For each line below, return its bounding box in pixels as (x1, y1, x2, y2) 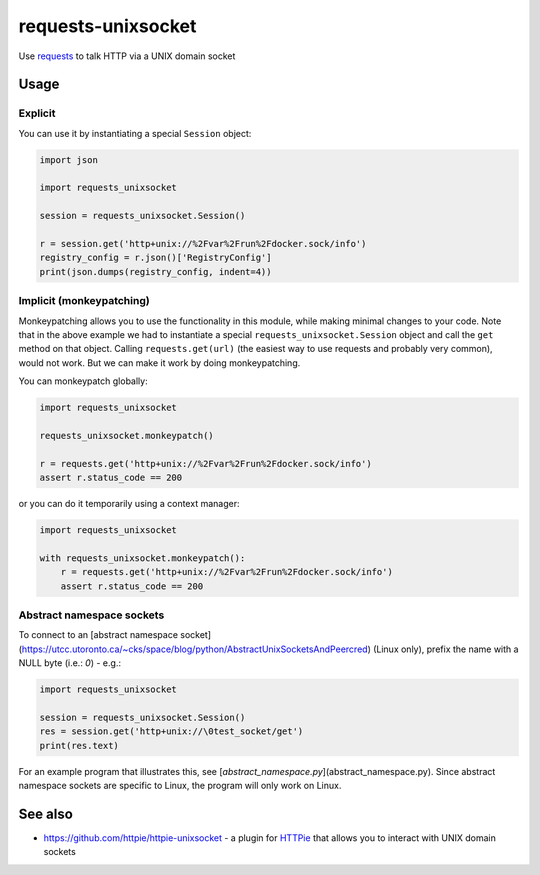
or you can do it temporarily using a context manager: (18, 498, 240, 510)
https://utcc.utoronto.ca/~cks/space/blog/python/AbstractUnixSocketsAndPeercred (21, 643, 369, 655)
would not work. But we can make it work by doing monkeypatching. (18, 356, 301, 369)
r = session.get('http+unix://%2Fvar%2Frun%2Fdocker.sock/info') (39, 238, 367, 250)
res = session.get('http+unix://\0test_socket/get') (39, 726, 304, 737)
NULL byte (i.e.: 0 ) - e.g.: (18, 657, 122, 669)
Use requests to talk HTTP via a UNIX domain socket (18, 50, 236, 62)
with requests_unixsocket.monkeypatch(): (39, 552, 246, 564)
